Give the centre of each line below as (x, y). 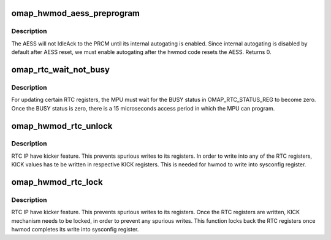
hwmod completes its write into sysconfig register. (75, 230)
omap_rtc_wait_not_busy (61, 70)
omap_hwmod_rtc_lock (57, 182)
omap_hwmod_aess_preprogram (76, 13)
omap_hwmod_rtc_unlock (62, 126)
